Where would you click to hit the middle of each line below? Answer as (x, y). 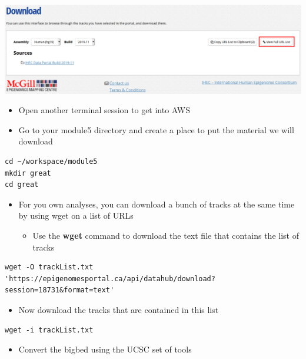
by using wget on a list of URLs (76, 215)
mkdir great (28, 173)
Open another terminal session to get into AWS (104, 110)
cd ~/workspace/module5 (51, 161)
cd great (22, 185)
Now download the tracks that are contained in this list (119, 309)
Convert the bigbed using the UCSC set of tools (105, 349)
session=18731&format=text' (60, 290)
